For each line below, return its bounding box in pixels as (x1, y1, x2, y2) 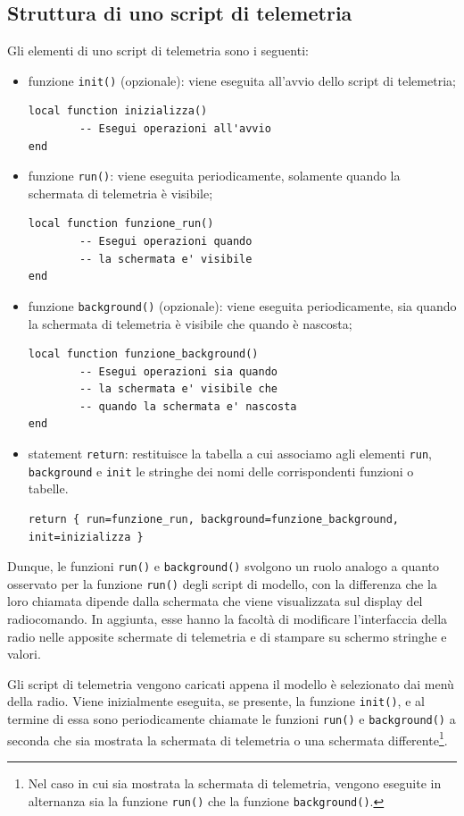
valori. (7, 644, 41, 663)
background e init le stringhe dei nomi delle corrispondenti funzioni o (28, 461, 414, 480)
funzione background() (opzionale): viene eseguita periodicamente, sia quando (28, 296, 457, 315)
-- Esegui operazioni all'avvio (79, 122, 271, 136)
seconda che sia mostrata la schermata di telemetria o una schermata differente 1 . (7, 728, 448, 749)
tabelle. (28, 479, 69, 498)
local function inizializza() (28, 105, 208, 118)
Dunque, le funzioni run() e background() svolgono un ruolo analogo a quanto (7, 557, 440, 576)
